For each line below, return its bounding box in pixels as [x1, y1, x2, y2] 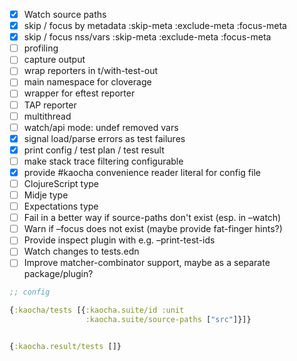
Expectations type [23, 200, 99, 213]
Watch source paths [23, 9, 107, 20]
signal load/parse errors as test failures [23, 132, 186, 144]
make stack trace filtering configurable [23, 155, 184, 167]
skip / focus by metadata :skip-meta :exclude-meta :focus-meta [23, 20, 287, 32]
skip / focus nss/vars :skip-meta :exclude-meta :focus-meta [23, 31, 272, 43]
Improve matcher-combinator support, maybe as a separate [23, 257, 271, 269]
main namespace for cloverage [23, 76, 152, 88]
